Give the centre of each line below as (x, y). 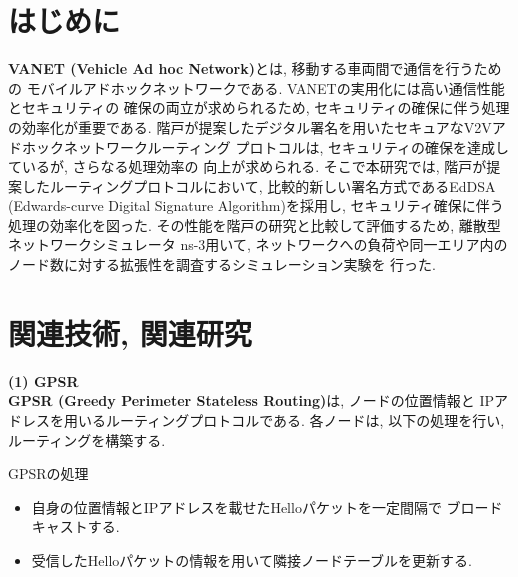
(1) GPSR (43, 380)
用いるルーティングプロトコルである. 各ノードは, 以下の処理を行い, (284, 419)
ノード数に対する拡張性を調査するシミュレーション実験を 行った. (222, 264)
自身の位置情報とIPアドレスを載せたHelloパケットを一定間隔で (236, 506)
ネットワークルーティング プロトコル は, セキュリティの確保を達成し (286, 146)
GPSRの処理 (48, 473)
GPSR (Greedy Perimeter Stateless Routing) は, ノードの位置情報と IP (251, 400)
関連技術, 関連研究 (130, 332)
